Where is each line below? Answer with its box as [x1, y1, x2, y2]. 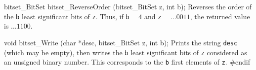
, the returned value [190, 11, 250, 21]
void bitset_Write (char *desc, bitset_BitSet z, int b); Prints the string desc [4, 37, 238, 47]
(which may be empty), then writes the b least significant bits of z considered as [4, 47, 247, 57]
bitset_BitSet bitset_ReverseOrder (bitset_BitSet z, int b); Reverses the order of [4, 1, 252, 11]
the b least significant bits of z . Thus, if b [4, 11, 129, 21]
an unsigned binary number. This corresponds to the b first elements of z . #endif [4, 57, 251, 67]
